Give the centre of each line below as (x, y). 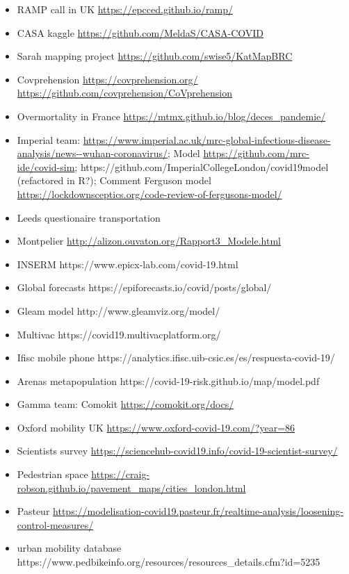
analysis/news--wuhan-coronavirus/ (92, 153)
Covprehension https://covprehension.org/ (107, 79)
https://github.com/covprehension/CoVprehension (124, 93)
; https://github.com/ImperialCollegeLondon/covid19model (202, 166)
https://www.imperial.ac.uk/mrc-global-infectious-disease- (207, 139)
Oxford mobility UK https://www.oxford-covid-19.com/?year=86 (156, 427)
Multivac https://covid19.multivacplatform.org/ (119, 334)
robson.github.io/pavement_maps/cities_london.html (131, 487)
